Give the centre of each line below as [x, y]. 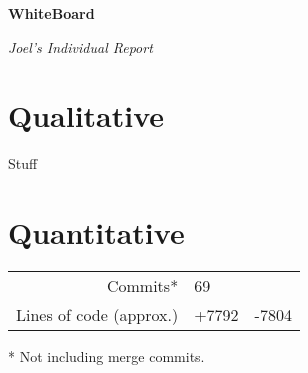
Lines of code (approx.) [97, 315]
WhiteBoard [51, 13]
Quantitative [96, 232]
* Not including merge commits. [106, 356]
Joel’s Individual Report [80, 46]
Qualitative [86, 115]
